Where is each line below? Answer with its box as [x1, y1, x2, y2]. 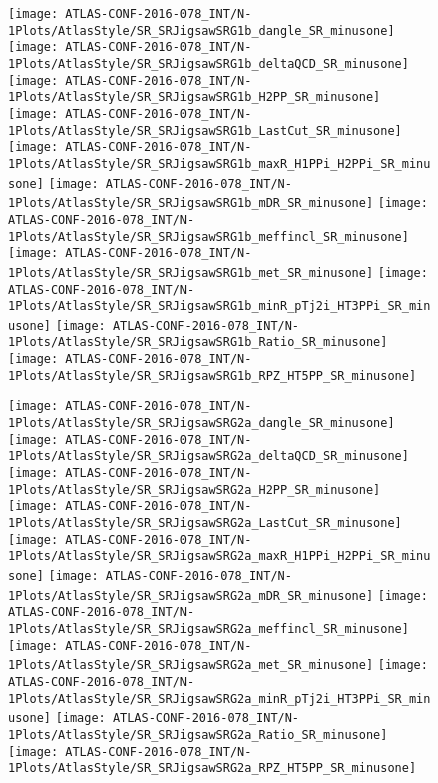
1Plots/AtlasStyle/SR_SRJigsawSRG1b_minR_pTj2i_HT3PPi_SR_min [8, 299, 431, 314]
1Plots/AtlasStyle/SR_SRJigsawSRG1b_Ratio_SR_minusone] [8, 335, 388, 350]
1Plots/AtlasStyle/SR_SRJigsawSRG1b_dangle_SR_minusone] [8, 23, 395, 38]
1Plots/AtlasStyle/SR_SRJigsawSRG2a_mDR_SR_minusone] [8, 588, 374, 603]
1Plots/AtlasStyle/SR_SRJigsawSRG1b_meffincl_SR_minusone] [8, 229, 409, 244]
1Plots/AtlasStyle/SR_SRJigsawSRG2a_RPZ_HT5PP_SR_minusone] [8, 761, 417, 776]
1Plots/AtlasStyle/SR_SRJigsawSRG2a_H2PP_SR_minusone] [8, 482, 381, 497]
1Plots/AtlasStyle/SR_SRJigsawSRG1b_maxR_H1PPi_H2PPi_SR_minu [8, 156, 431, 171]
